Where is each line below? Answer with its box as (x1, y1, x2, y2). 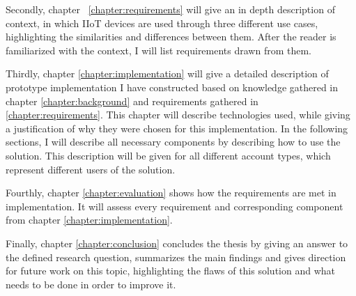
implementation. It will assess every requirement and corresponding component (6, 198, 343, 213)
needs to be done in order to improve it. (6, 276, 176, 291)
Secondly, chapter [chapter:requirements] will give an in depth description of (6, 2, 335, 16)
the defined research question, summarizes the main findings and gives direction (6, 249, 346, 264)
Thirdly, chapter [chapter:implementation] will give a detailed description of (6, 66, 329, 81)
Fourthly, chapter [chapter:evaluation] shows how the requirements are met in (6, 185, 336, 200)
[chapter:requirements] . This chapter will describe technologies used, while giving (6, 107, 350, 122)
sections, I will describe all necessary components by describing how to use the (6, 134, 341, 149)
